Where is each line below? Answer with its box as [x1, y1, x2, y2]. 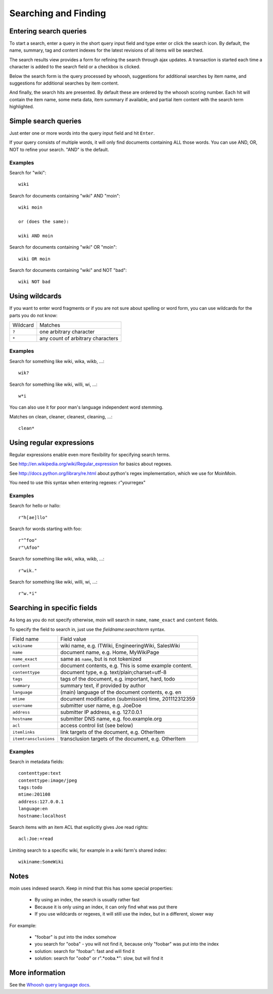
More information [9, 969, 66, 977]
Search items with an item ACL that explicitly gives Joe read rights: [9, 824, 149, 830]
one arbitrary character [39, 328, 95, 335]
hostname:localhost [18, 813, 67, 819]
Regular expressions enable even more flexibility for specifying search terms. [9, 452, 170, 458]
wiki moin [18, 205, 42, 210]
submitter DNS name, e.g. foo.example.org [60, 715, 162, 723]
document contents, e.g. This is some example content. [60, 662, 193, 669]
